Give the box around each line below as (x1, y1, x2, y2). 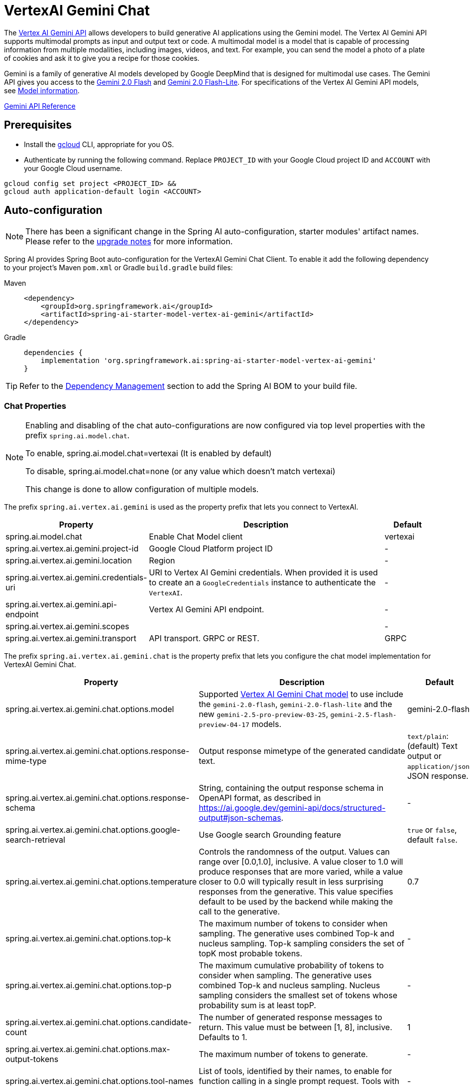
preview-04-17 (199, 721, 249, 729)
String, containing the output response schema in (199, 783, 384, 793)
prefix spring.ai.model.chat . (25, 430, 130, 441)
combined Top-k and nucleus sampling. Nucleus (199, 980, 380, 991)
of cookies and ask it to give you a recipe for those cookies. (4, 53, 200, 62)
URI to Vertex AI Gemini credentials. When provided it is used (149, 567, 378, 578)
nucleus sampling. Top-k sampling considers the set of (199, 938, 405, 949)
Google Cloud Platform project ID (149, 543, 273, 554)
